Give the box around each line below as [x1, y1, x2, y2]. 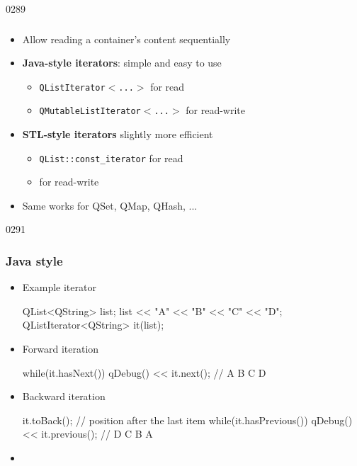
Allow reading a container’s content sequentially [22, 31, 231, 46]
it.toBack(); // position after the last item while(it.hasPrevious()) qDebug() [22, 412, 353, 427]
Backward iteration [22, 389, 106, 404]
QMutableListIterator [39, 106, 141, 117]
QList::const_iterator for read [39, 150, 183, 165]
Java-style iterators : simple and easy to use [22, 55, 222, 70]
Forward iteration [22, 341, 99, 356]
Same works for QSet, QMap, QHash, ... [22, 198, 198, 212]
